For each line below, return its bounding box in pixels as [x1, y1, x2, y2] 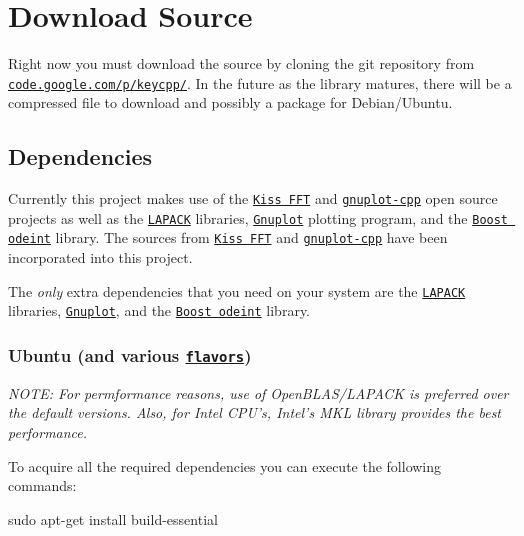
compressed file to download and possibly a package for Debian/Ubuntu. [8, 92, 453, 113]
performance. [8, 422, 88, 443]
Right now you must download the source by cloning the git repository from [8, 53, 475, 74]
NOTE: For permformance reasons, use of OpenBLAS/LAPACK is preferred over [8, 382, 509, 403]
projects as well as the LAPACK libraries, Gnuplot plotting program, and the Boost [8, 207, 509, 228]
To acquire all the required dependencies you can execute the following [8, 455, 442, 476]
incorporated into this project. [8, 247, 193, 268]
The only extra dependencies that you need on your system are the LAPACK [8, 280, 466, 301]
